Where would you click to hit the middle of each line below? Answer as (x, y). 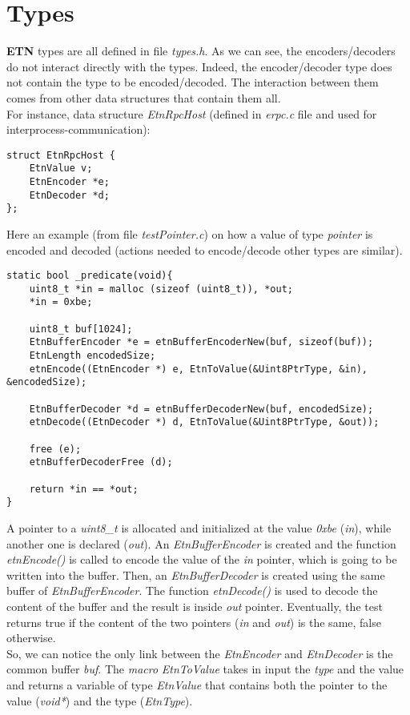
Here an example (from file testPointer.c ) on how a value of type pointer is (190, 233)
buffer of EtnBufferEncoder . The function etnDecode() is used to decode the (192, 590)
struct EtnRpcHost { (61, 155)
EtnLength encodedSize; (92, 356)
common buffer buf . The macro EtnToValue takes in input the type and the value (205, 669)
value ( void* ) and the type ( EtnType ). (100, 700)
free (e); (55, 449)
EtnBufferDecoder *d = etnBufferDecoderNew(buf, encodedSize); (201, 409)
